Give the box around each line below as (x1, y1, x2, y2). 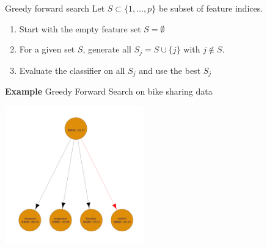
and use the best (139, 63, 201, 76)
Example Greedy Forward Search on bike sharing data (5, 85, 213, 98)
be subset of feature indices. (158, 2, 263, 14)
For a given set (19, 43, 75, 56)
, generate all (82, 43, 131, 56)
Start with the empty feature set (19, 22, 141, 35)
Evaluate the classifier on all (19, 63, 125, 76)
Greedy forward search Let (5, 2, 105, 14)
